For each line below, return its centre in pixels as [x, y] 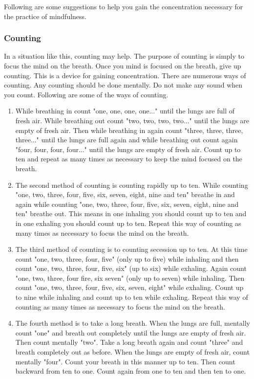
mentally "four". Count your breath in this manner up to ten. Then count [125, 361]
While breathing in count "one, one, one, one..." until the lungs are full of [125, 111]
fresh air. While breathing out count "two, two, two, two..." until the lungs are [132, 120]
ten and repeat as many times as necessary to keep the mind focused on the [129, 159]
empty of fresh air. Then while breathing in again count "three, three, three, [129, 130]
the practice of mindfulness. [45, 16]
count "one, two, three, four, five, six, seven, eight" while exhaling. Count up [129, 287]
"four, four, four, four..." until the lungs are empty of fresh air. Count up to [128, 149]
